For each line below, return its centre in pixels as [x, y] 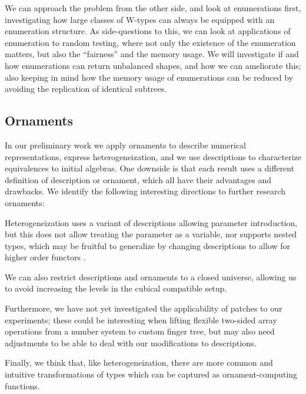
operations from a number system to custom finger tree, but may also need [140, 331]
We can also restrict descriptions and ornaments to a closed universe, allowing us [151, 277]
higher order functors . [45, 257]
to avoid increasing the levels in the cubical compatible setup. [116, 288]
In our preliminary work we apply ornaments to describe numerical [125, 145]
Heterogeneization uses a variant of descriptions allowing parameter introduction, [151, 222]
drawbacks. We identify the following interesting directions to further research [145, 191]
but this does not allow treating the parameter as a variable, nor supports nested [151, 234]
